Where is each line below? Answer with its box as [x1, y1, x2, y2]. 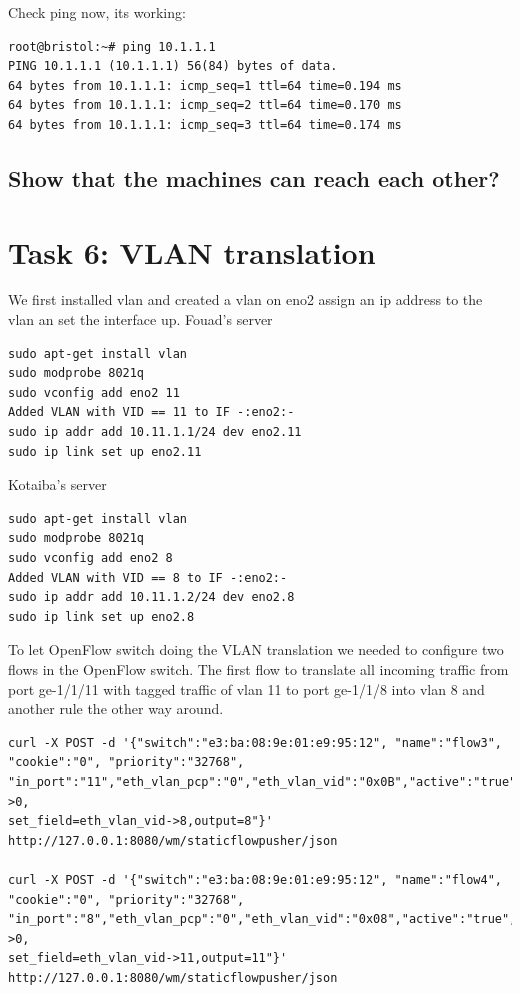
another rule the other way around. [8, 698, 224, 719]
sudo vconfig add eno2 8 [8, 551, 173, 565]
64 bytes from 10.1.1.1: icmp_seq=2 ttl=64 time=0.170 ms [8, 98, 402, 113]
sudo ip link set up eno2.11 [8, 444, 202, 459]
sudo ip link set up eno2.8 [8, 609, 195, 624]
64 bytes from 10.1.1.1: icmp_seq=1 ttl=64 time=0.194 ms [8, 78, 402, 93]
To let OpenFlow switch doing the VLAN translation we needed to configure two [8, 639, 504, 660]
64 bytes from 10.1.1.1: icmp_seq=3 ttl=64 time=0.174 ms [8, 117, 402, 132]
